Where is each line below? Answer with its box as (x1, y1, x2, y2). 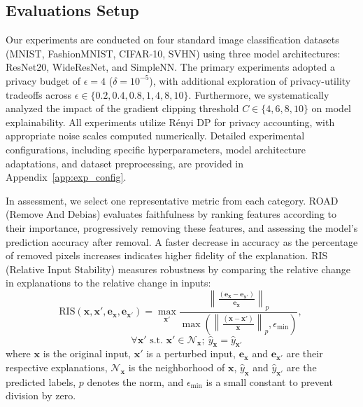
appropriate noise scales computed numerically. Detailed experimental (6, 128, 305, 143)
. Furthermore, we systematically (188, 87, 329, 102)
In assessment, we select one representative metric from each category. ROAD (6, 193, 339, 207)
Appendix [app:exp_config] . (6, 170, 127, 184)
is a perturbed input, (146, 346, 236, 361)
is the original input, (43, 346, 131, 361)
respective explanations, (6, 359, 108, 374)
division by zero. (6, 388, 76, 403)
